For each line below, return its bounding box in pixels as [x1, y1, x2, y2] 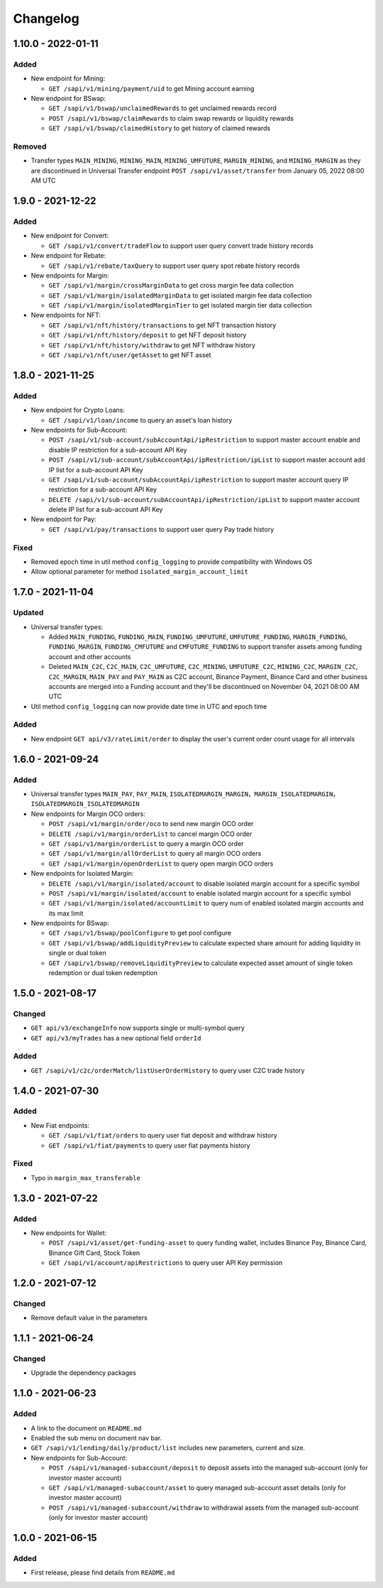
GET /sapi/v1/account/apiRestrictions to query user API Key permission [48, 1258, 283, 1267]
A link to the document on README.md [30, 1424, 142, 1432]
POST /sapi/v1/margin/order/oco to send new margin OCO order [48, 820, 254, 828]
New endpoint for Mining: [30, 75, 106, 83]
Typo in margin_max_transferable [30, 1173, 141, 1182]
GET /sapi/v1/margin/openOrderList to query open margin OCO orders [48, 859, 274, 868]
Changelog [13, 11, 79, 26]
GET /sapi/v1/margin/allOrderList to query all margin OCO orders [48, 849, 262, 858]
